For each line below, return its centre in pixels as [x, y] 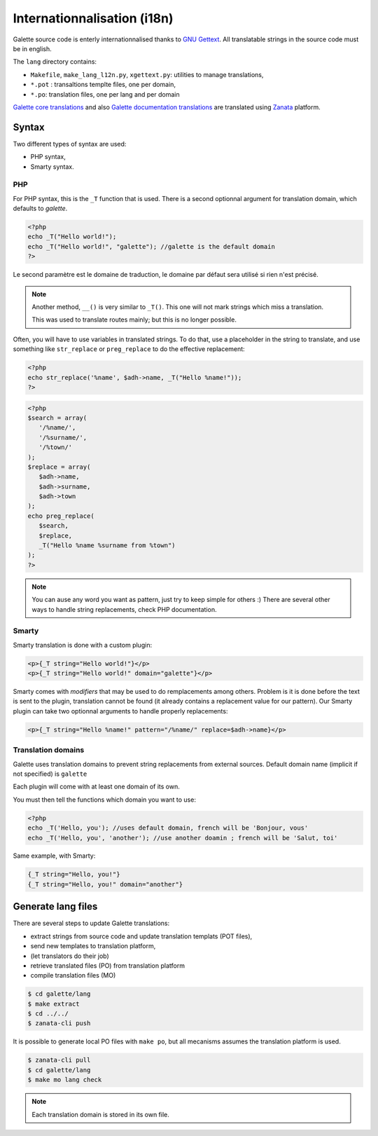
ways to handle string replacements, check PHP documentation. [124, 609]
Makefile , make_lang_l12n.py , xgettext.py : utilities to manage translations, [147, 74]
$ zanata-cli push [59, 1024]
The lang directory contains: [55, 62]
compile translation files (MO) [73, 976]
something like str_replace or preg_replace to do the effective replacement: [129, 349]
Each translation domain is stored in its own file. [100, 1114]
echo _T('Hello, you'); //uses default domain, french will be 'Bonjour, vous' [168, 828]
